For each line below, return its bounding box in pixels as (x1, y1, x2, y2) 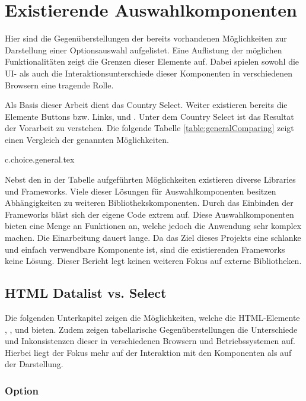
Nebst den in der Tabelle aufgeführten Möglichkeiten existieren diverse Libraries (5, 173, 296, 186)
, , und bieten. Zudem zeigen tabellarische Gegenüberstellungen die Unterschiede (5, 323, 298, 335)
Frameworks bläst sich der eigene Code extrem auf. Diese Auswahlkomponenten (5, 208, 294, 220)
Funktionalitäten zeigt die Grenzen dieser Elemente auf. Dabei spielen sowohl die (5, 55, 299, 68)
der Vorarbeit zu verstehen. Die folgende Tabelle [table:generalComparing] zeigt (5, 122, 294, 134)
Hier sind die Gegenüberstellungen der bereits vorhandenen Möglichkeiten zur (5, 32, 287, 44)
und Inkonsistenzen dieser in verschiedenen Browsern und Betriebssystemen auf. (5, 335, 296, 347)
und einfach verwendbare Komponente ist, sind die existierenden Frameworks (5, 243, 285, 255)
